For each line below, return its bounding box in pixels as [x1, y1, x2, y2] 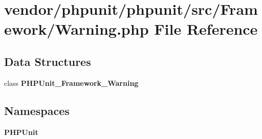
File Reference [154, 18, 258, 39]
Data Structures [4, 53, 91, 69]
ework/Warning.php [4, 18, 149, 39]
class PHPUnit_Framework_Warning [4, 77, 139, 88]
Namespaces [4, 102, 70, 118]
